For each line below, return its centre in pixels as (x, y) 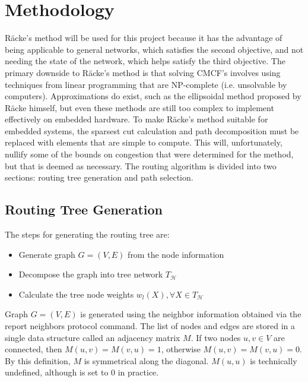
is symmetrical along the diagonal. (146, 360)
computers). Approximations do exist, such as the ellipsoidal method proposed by (153, 96)
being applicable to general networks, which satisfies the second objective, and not (154, 49)
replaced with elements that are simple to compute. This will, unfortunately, (144, 142)
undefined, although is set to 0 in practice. (82, 372)
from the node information (176, 254)
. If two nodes (216, 337)
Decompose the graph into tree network (91, 274)
